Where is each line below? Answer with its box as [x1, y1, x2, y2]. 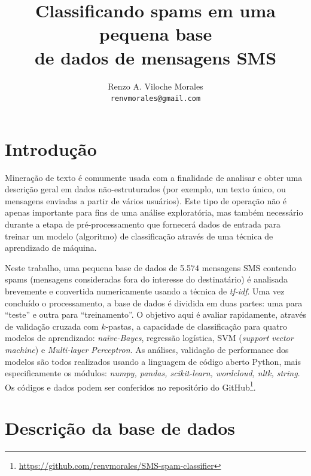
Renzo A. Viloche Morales [108, 79, 203, 92]
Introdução [5, 136, 97, 161]
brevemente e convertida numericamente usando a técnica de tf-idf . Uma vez [5, 285, 285, 297]
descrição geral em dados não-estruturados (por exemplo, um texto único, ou [5, 183, 286, 195]
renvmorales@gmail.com [110, 94, 201, 103]
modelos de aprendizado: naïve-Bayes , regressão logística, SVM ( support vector [5, 331, 294, 344]
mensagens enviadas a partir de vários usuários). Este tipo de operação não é [5, 194, 287, 207]
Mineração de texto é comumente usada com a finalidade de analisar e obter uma [5, 171, 303, 183]
